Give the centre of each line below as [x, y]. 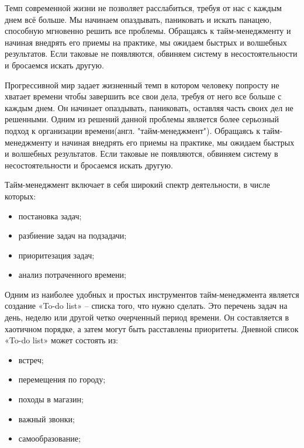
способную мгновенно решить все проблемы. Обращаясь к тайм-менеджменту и [148, 31]
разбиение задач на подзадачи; [72, 235]
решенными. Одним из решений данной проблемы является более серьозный [142, 119]
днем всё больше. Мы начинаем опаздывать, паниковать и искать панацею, [138, 19]
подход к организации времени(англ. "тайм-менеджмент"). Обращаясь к [132, 130]
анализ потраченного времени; [72, 275]
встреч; [31, 359]
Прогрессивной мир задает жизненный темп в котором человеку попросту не [142, 85]
